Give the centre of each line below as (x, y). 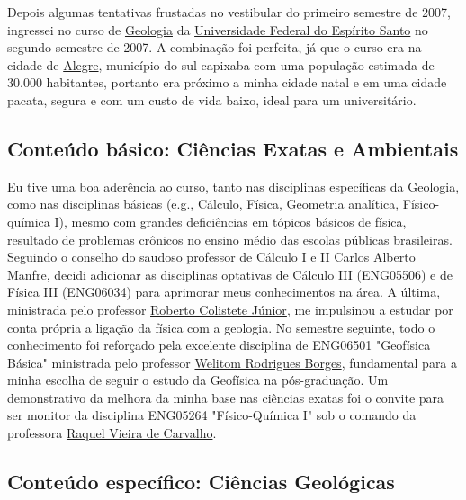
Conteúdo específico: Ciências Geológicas (201, 482)
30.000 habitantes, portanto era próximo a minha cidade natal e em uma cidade (227, 82)
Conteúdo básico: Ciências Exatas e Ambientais (233, 148)
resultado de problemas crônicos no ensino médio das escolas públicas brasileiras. (230, 239)
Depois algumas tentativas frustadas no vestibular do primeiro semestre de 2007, (229, 12)
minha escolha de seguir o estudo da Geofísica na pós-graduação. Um (198, 380)
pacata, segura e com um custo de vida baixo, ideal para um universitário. (212, 99)
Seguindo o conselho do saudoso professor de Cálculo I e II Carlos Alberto (211, 257)
